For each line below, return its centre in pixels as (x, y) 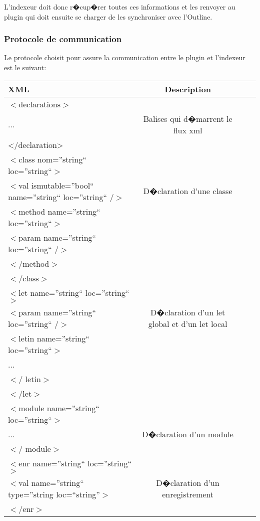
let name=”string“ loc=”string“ (74, 292)
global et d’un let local (188, 323)
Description (188, 89)
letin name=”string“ (54, 338)
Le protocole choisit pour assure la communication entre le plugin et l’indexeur (125, 57)
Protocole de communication (63, 39)
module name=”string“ (59, 408)
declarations (40, 104)
